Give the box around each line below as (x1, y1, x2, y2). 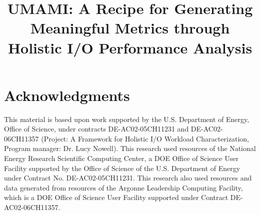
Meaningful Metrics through (30, 17, 230, 38)
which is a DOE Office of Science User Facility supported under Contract (4, 192, 228, 202)
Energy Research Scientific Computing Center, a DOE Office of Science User (4, 153, 238, 163)
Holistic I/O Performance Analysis (7, 37, 252, 57)
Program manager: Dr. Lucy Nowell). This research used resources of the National (4, 143, 256, 153)
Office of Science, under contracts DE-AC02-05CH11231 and (4, 123, 189, 134)
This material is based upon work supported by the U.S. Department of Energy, (4, 113, 249, 124)
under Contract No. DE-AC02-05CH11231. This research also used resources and (4, 172, 252, 183)
